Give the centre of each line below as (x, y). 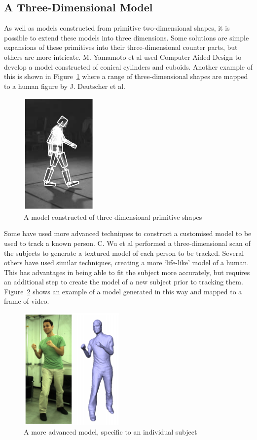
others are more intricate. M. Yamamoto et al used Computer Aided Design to (123, 57)
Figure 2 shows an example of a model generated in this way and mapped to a (123, 291)
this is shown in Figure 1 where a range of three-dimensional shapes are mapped (126, 76)
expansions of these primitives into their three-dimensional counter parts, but (121, 47)
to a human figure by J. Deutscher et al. (65, 86)
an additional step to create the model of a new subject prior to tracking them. (124, 282)
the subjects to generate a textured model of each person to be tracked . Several (124, 253)
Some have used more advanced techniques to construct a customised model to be (128, 233)
